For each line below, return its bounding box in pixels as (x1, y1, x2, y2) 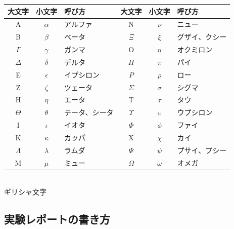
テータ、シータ (64, 107, 114, 118)
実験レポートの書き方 (4, 211, 110, 227)
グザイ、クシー (177, 31, 227, 42)
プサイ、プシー (177, 144, 227, 155)
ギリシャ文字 (4, 186, 46, 197)
